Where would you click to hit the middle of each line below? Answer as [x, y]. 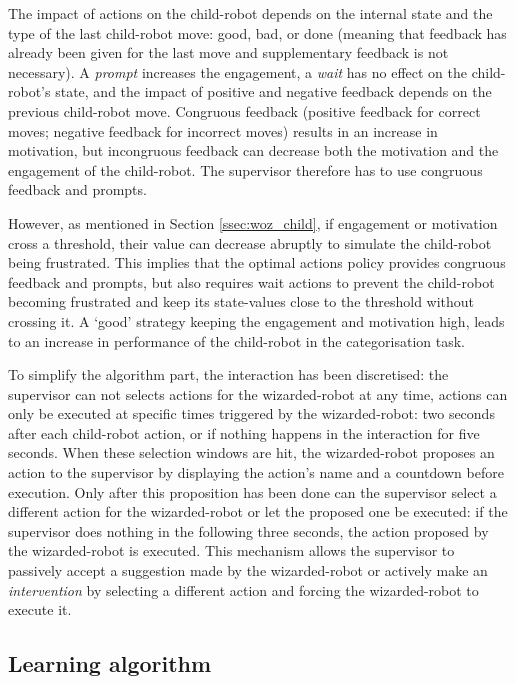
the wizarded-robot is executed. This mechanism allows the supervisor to [231, 550]
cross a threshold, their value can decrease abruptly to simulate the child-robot [250, 242]
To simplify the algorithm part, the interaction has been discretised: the [228, 374]
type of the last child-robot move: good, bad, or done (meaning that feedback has [257, 32]
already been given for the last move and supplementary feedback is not [228, 52]
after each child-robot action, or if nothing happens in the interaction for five [244, 432]
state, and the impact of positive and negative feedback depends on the [273, 91]
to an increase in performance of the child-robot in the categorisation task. [236, 340]
